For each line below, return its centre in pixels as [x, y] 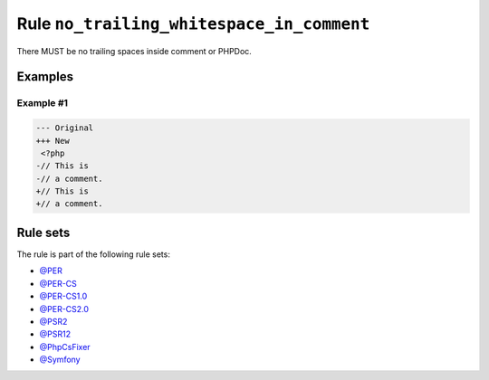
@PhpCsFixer [65, 347]
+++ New [53, 141]
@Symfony [60, 360]
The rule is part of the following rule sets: [94, 254]
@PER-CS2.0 [64, 309]
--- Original [65, 128]
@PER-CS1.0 [63, 296]
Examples [45, 77]
